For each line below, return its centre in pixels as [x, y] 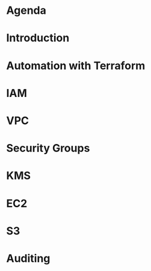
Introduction [38, 38]
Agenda [26, 11]
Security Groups [48, 148]
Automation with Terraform [76, 65]
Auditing [28, 258]
